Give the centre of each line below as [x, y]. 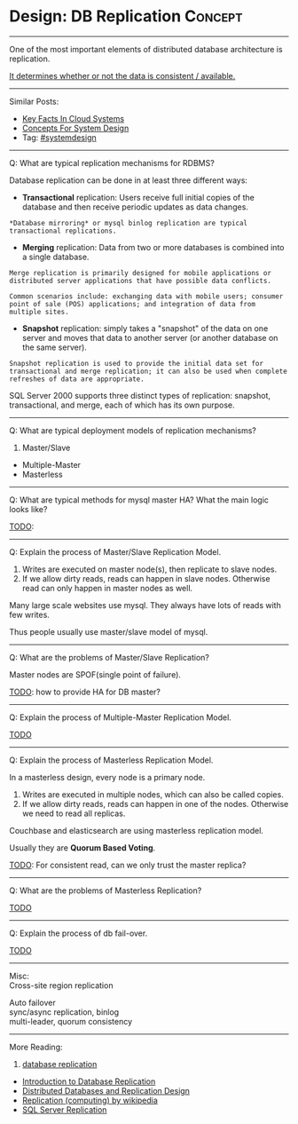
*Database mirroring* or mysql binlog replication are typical [129, 223]
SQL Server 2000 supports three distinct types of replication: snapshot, [140, 395]
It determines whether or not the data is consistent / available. [122, 75]
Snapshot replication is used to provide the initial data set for [137, 363]
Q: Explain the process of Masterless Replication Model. [111, 760]
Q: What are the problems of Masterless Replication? [106, 890]
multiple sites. [39, 312]
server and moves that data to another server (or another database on [150, 337]
